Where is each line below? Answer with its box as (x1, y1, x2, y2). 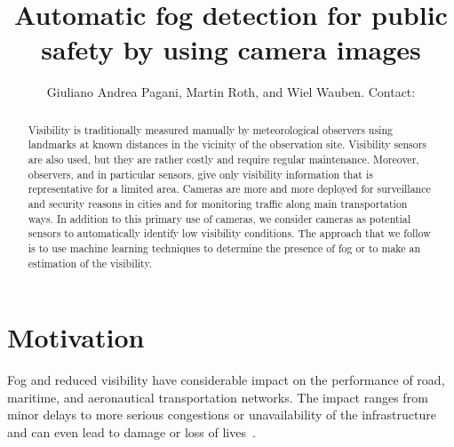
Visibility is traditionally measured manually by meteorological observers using (28, 122, 393, 137)
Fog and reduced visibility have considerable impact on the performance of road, (7, 371, 445, 389)
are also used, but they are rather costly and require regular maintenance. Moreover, (28, 152, 419, 167)
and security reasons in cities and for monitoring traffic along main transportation (28, 196, 408, 211)
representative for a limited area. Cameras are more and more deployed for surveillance (28, 181, 431, 196)
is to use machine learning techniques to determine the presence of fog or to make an (28, 240, 421, 255)
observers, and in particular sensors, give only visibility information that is (28, 166, 373, 181)
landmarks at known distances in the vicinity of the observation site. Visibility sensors (28, 137, 427, 152)
